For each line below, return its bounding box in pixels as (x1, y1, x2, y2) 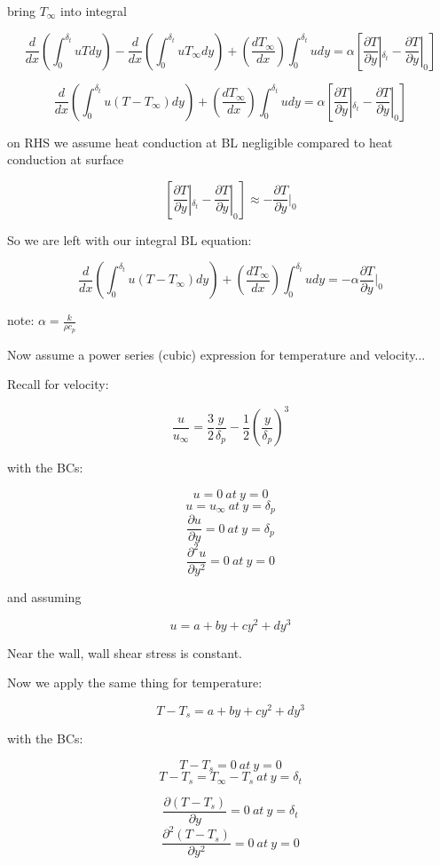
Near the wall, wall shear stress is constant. (7, 643, 242, 662)
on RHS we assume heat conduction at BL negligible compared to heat (7, 132, 393, 151)
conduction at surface (7, 150, 124, 169)
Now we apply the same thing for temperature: (7, 673, 263, 692)
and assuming (7, 587, 82, 606)
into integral (60, 2, 127, 20)
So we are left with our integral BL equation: (7, 230, 252, 249)
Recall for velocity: (7, 375, 109, 393)
